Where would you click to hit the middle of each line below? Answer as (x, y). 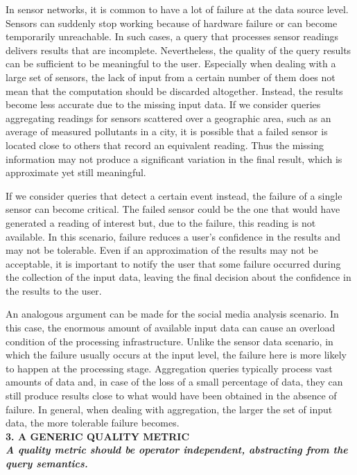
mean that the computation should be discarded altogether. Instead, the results (174, 90)
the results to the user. (54, 290)
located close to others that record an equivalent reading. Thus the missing (165, 145)
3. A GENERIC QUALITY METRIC (98, 436)
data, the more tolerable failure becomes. (93, 423)
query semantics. (47, 463)
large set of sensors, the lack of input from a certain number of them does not (171, 77)
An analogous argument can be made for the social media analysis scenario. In (172, 314)
